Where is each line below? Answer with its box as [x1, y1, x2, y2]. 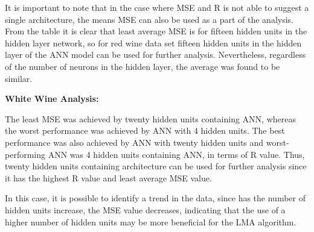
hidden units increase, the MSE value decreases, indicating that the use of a [5, 203, 286, 216]
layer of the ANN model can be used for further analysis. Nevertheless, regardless [5, 48, 306, 61]
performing [5, 148, 45, 160]
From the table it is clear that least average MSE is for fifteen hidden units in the [5, 25, 307, 37]
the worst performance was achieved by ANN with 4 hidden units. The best [5, 124, 285, 137]
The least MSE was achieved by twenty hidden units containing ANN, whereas [5, 112, 296, 125]
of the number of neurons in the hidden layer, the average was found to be [5, 60, 280, 72]
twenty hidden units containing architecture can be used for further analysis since [5, 160, 307, 172]
